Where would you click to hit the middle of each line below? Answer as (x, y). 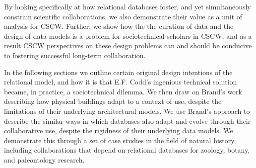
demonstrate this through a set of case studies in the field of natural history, (120, 140)
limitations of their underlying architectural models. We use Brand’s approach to (127, 111)
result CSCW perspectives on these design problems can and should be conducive (128, 45)
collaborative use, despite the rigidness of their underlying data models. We (119, 130)
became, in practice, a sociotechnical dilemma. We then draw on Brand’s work (123, 91)
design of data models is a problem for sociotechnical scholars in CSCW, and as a (128, 36)
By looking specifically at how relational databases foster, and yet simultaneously (128, 6)
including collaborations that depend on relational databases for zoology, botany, (127, 150)
